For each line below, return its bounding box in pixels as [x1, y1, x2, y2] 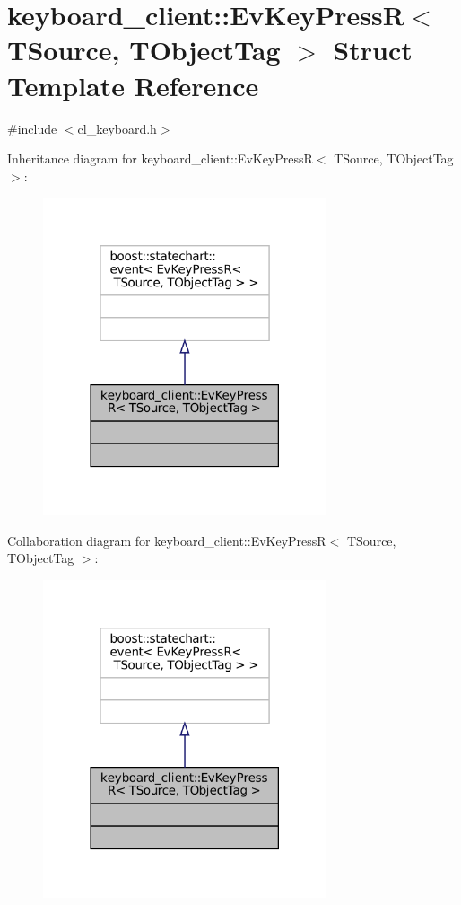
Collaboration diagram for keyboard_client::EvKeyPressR [7, 531, 326, 549]
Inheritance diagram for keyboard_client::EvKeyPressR [7, 149, 313, 168]
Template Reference [7, 66, 259, 103]
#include [7, 119, 57, 137]
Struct [333, 31, 413, 68]
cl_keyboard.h [77, 119, 157, 137]
